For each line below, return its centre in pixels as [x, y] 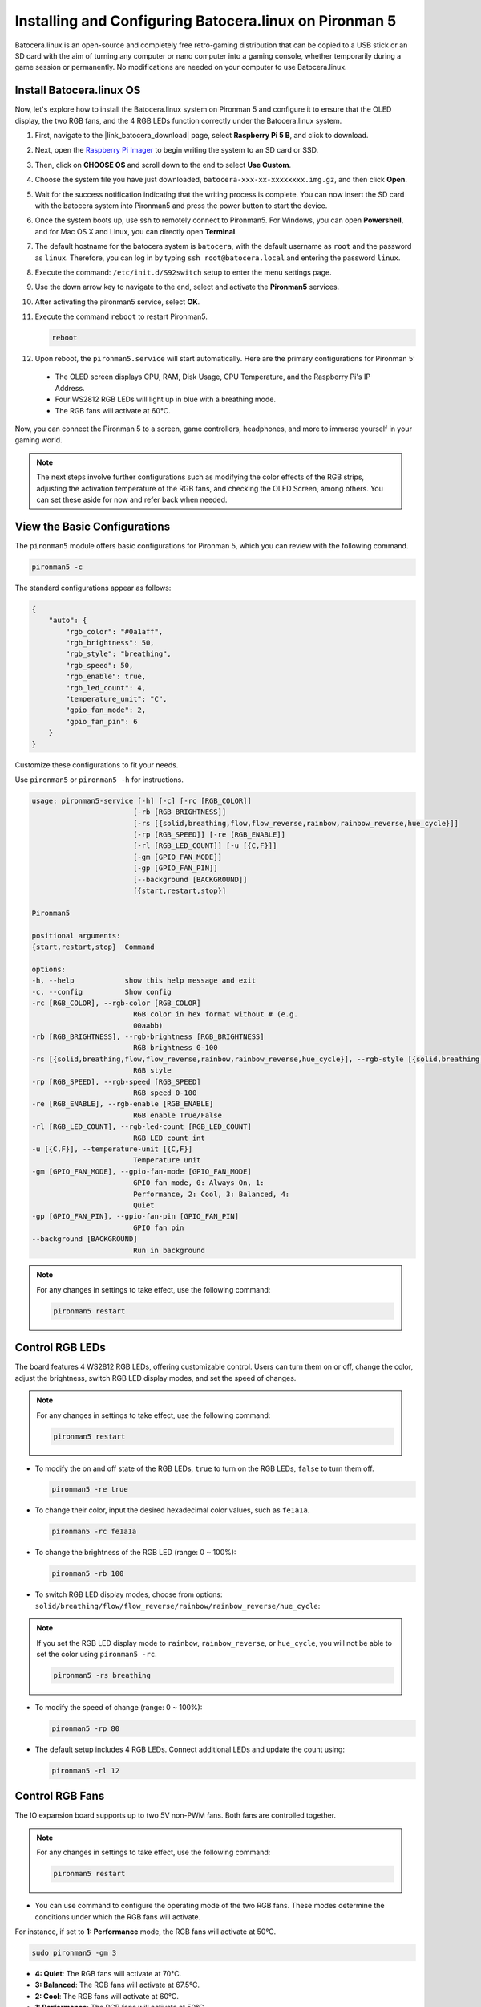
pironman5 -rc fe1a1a [94, 1532]
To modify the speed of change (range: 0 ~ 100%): [119, 1707]
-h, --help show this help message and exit [144, 981]
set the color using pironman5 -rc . [97, 1654]
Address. [70, 388]
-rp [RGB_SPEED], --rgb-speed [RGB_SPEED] [116, 1081]
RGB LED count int [169, 1138]
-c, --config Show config [101, 992]
